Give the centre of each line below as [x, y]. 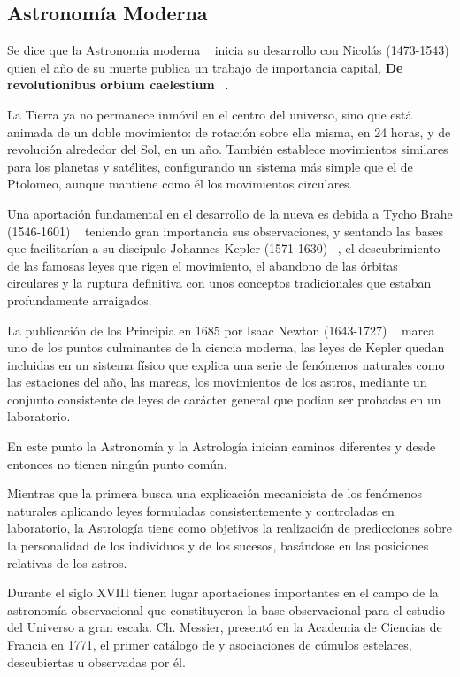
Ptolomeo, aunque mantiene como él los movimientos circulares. [180, 184]
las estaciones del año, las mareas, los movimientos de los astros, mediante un [217, 382]
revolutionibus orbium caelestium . [118, 85]
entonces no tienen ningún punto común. [117, 463]
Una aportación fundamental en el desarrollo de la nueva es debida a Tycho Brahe [230, 213]
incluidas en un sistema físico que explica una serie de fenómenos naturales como [226, 364]
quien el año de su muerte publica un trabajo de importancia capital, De [205, 67]
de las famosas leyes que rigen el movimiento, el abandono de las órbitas [203, 265]
